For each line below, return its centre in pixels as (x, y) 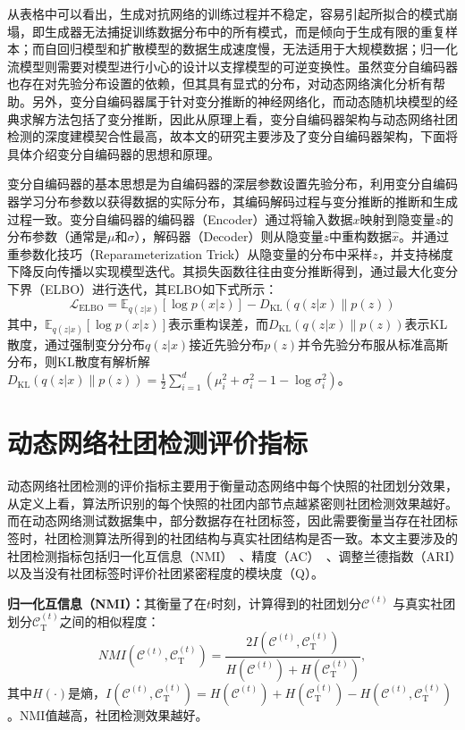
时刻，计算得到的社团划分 (287, 603)
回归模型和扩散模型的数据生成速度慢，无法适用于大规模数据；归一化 (257, 49)
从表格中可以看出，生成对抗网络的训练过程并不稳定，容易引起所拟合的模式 (226, 13)
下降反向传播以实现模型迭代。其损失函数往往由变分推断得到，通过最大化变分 (232, 271)
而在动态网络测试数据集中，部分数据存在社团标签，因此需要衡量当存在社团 (226, 520)
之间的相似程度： (110, 621)
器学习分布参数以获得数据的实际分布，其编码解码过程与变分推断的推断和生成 (232, 201)
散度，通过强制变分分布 (76, 344)
